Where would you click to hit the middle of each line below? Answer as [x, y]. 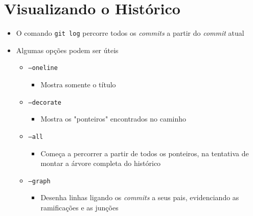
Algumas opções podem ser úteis [67, 50]
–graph [39, 181]
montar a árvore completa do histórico [101, 163]
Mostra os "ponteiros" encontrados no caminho [113, 119]
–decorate [45, 102]
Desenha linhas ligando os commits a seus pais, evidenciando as [140, 197]
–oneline [43, 68]
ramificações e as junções [79, 207]
